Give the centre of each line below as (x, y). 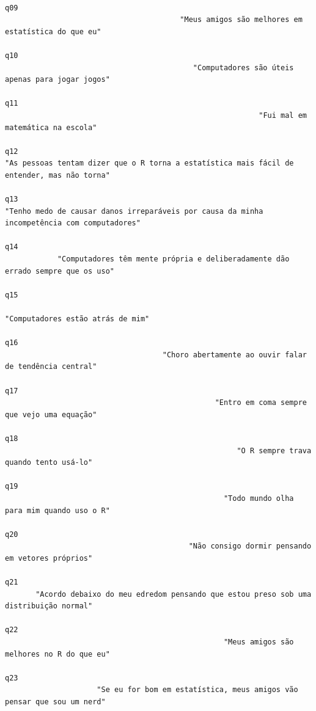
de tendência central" (51, 367)
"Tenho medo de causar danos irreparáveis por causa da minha (134, 211)
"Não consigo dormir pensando (250, 546)
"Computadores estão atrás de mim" (77, 319)
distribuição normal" (49, 606)
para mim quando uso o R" (57, 510)
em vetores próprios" (49, 558)
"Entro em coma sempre (261, 403)
